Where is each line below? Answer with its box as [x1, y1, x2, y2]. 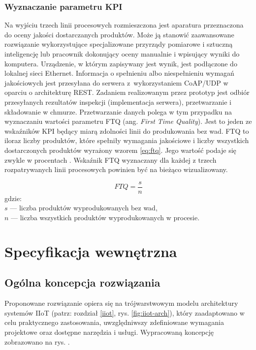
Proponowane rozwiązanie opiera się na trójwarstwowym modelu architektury [4, 298, 238, 308]
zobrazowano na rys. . [4, 336, 70, 347]
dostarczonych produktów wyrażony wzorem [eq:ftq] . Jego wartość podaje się [4, 145, 236, 155]
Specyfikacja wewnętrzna [4, 241, 177, 261]
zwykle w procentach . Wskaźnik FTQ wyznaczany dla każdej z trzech [4, 154, 217, 165]
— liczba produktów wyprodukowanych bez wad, [10, 203, 158, 213]
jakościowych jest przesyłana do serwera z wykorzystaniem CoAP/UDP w [4, 77, 228, 87]
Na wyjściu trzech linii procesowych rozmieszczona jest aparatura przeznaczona [4, 20, 244, 30]
